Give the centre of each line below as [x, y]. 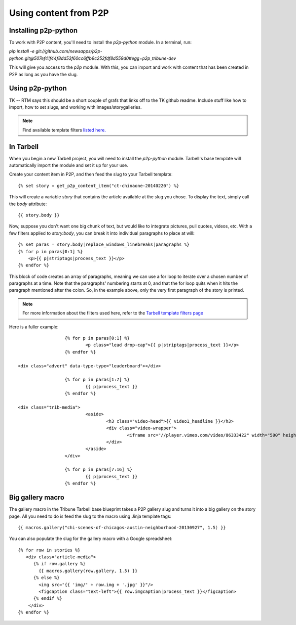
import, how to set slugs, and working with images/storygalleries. [75, 107]
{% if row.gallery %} [59, 564]
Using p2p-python [38, 88]
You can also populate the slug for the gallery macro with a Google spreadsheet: [91, 538]
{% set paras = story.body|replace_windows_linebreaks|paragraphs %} [104, 245]
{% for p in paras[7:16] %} [98, 469]
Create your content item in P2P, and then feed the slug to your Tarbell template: [91, 174]
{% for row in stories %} [49, 550]
